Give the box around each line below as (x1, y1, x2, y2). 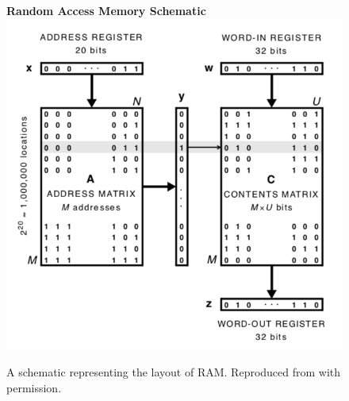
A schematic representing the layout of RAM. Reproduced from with (6, 363, 341, 380)
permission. (6, 379, 62, 395)
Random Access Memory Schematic (6, 2, 206, 18)
